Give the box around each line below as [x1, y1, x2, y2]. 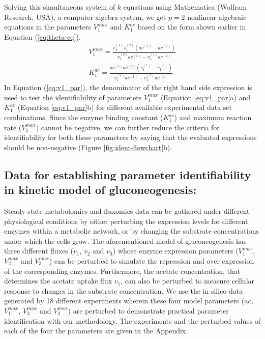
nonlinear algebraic [187, 11, 247, 22]
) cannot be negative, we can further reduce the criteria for [36, 122, 220, 132]
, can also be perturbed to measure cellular [121, 275, 255, 286]
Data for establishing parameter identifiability [4, 166, 251, 182]
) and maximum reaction [174, 112, 252, 123]
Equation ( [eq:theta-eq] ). [4, 31, 81, 42]
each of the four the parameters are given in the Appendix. [4, 325, 188, 336]
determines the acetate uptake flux [4, 275, 112, 286]
